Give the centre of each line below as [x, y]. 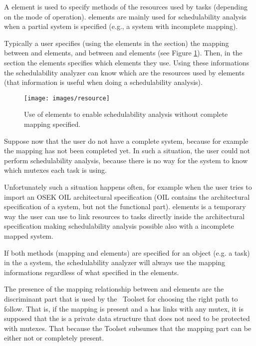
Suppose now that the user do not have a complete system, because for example [126, 141]
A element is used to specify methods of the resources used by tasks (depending [126, 6]
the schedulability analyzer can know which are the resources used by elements [124, 72]
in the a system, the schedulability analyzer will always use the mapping [115, 262]
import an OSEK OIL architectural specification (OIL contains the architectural [127, 196]
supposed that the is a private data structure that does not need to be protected [127, 318]
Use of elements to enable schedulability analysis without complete [126, 114]
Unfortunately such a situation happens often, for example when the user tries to [128, 186]
